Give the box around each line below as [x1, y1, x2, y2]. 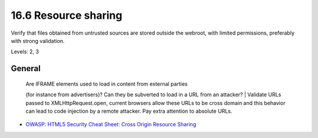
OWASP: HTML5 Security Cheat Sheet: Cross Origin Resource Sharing [25, 121, 197, 128]
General [11, 63, 41, 73]
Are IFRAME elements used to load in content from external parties [25, 80, 188, 87]
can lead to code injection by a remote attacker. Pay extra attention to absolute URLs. [25, 107, 233, 115]
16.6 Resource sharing [11, 9, 122, 22]
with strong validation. [11, 37, 65, 44]
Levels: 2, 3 [11, 48, 39, 55]
